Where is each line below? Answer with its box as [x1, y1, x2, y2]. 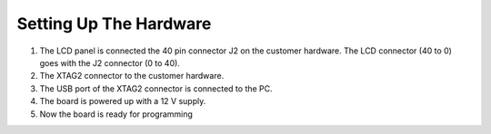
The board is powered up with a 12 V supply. [39, 96, 206, 107]
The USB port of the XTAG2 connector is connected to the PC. [39, 82, 273, 94]
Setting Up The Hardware [16, 14, 212, 33]
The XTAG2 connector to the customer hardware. [39, 71, 225, 81]
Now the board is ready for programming [39, 109, 193, 120]
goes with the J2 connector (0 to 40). [39, 57, 181, 68]
